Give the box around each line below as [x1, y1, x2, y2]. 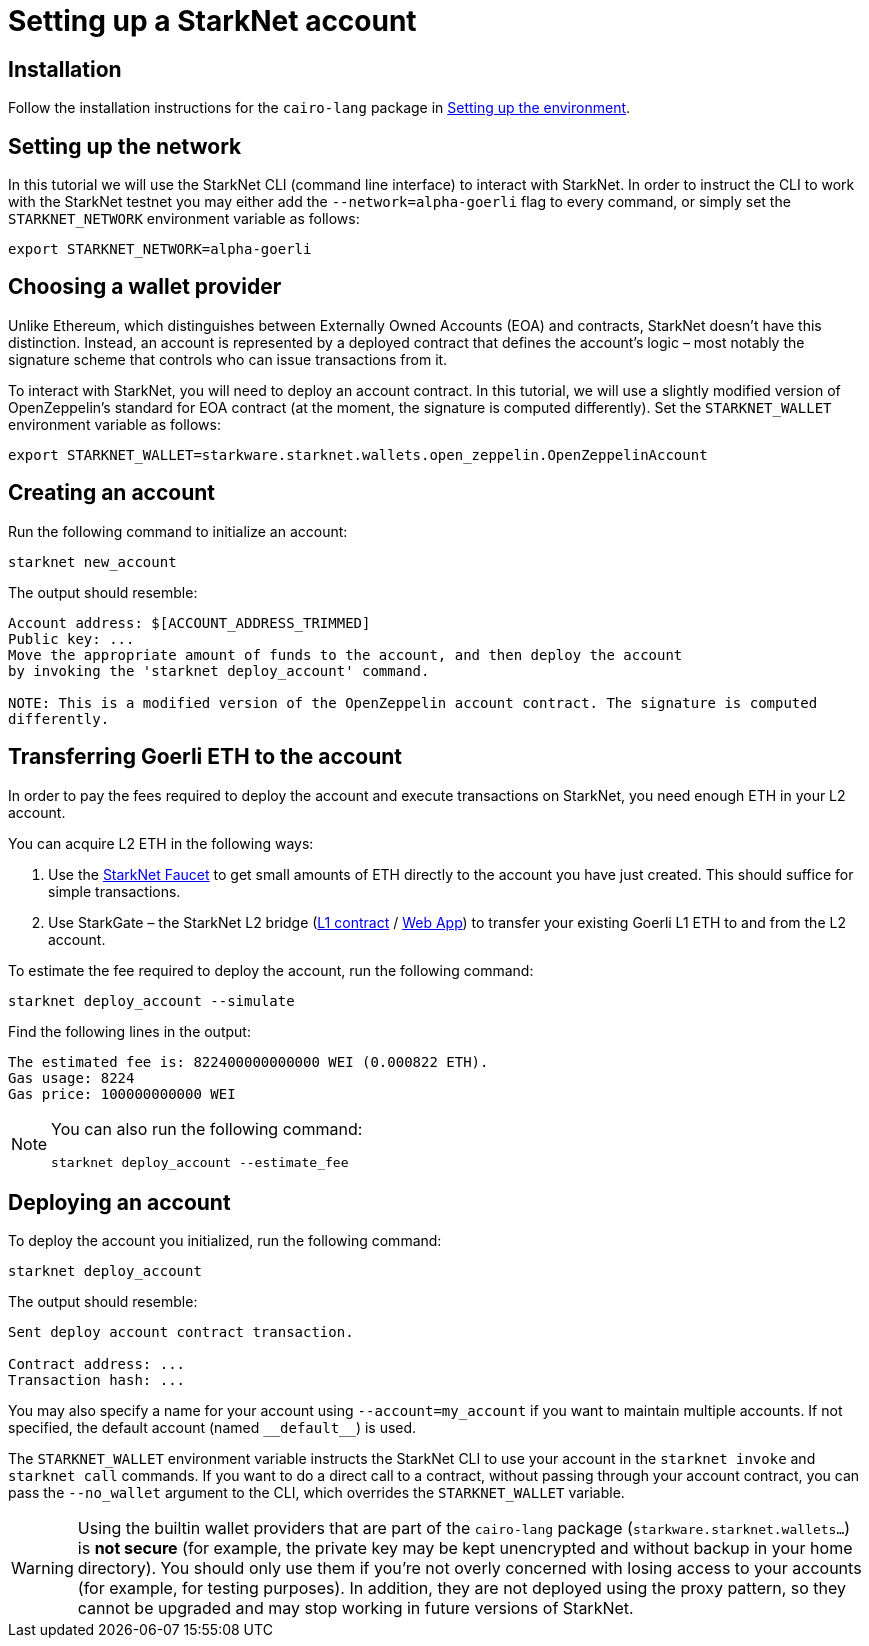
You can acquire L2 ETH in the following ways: [8, 834, 314, 852]
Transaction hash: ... [8, 1372, 186, 1389]
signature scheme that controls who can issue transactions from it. [8, 350, 448, 368]
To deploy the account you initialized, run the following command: [8, 1232, 442, 1250]
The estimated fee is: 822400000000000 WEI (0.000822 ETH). [8, 1053, 489, 1070]
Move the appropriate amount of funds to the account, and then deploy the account [8, 646, 683, 663]
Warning [11, 1558, 74, 1579]
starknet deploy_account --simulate [8, 992, 295, 1009]
